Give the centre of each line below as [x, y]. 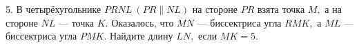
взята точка [281, 9]
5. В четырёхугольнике [54, 9]
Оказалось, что [143, 22]
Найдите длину [142, 36]
